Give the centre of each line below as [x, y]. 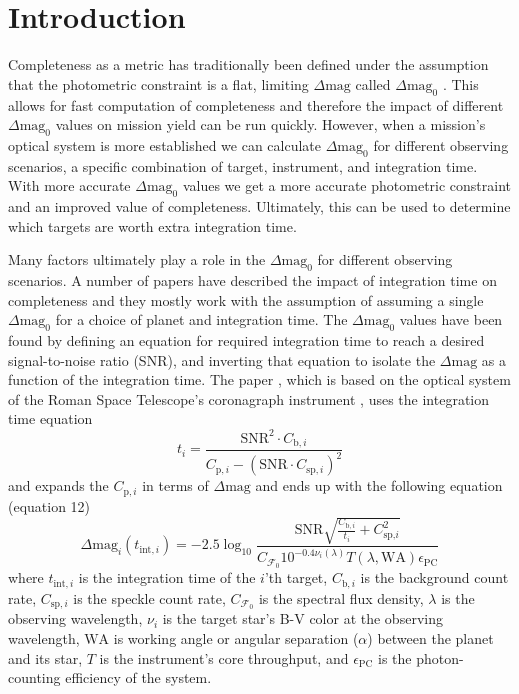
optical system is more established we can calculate [165, 144]
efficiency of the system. [138, 677]
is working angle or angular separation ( [236, 638]
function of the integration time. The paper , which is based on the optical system [259, 379]
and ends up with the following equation [379, 485]
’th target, [296, 577]
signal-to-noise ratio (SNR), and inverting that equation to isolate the [222, 359]
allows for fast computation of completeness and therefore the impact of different [256, 104]
